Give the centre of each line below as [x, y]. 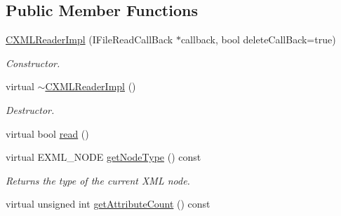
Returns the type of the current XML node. [98, 180]
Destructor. [30, 109]
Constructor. [33, 63]
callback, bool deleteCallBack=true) [258, 39]
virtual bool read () [47, 133]
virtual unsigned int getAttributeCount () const [108, 204]
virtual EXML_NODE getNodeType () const [103, 157]
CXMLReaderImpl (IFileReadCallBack [89, 39]
